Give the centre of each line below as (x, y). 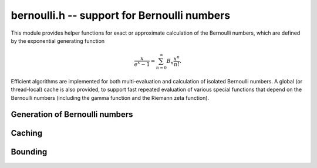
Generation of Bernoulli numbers (72, 115)
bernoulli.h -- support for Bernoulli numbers (121, 15)
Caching (27, 133)
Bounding (29, 152)
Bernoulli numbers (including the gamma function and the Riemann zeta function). (110, 98)
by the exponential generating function (58, 41)
